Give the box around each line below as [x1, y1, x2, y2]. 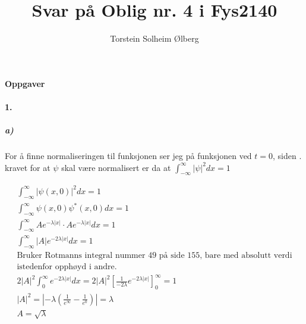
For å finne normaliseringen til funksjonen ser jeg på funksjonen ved [5, 149, 252, 162]
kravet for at [5, 161, 51, 173]
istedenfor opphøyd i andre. [17, 262, 117, 271]
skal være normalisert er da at [61, 161, 171, 173]
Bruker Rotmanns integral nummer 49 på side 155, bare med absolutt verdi [17, 251, 292, 260]
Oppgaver [5, 77, 45, 89]
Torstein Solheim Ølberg [110, 32, 199, 45]
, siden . [273, 149, 302, 162]
